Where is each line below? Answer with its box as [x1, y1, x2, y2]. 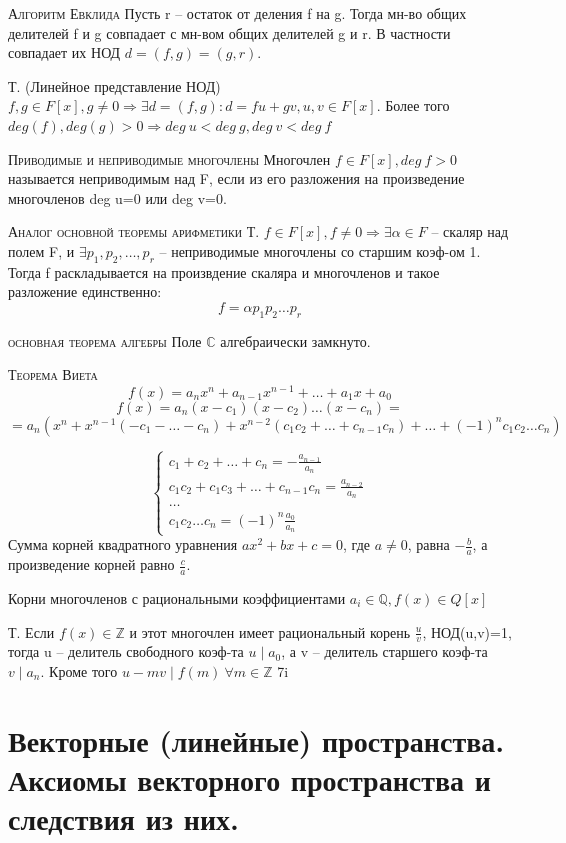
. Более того [376, 95, 450, 116]
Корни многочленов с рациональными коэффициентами [8, 587, 346, 608]
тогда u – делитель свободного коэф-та [8, 641, 244, 662]
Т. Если [8, 621, 55, 642]
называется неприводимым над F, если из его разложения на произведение [8, 168, 465, 189]
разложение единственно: [8, 281, 162, 302]
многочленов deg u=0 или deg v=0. [8, 187, 227, 208]
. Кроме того [40, 660, 118, 681]
